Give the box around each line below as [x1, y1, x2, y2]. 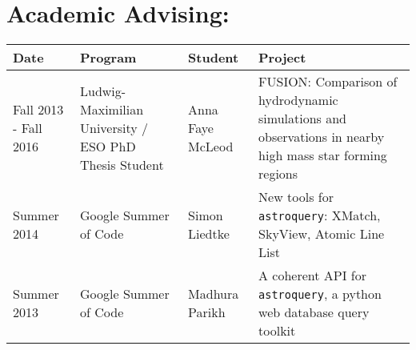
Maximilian [80, 99, 144, 119]
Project [258, 48, 306, 67]
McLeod [188, 136, 234, 155]
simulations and [258, 109, 347, 128]
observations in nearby [258, 127, 385, 147]
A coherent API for [258, 266, 367, 285]
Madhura [188, 284, 239, 304]
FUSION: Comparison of [258, 72, 398, 91]
